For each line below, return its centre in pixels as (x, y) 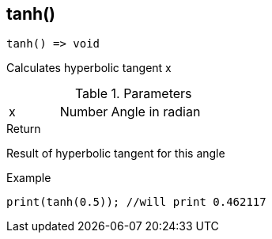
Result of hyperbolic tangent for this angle (116, 154)
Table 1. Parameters (133, 94)
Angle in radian (156, 112)
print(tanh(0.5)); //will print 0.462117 (136, 202)
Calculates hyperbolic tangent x (89, 68)
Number (84, 112)
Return (24, 129)
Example (29, 178)
